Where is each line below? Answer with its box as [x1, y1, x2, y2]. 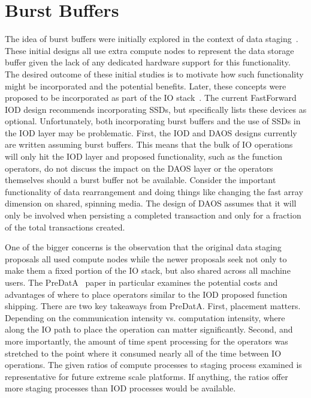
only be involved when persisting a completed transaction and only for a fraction [5, 209, 301, 222]
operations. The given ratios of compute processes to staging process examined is [5, 358, 302, 371]
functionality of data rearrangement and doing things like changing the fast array [5, 185, 303, 197]
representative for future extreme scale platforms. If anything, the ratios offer [5, 370, 288, 382]
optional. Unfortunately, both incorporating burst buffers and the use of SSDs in [5, 115, 301, 127]
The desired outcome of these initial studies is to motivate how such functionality [5, 67, 304, 80]
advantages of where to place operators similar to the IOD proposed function [5, 288, 288, 300]
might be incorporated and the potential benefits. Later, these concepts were [5, 79, 286, 92]
